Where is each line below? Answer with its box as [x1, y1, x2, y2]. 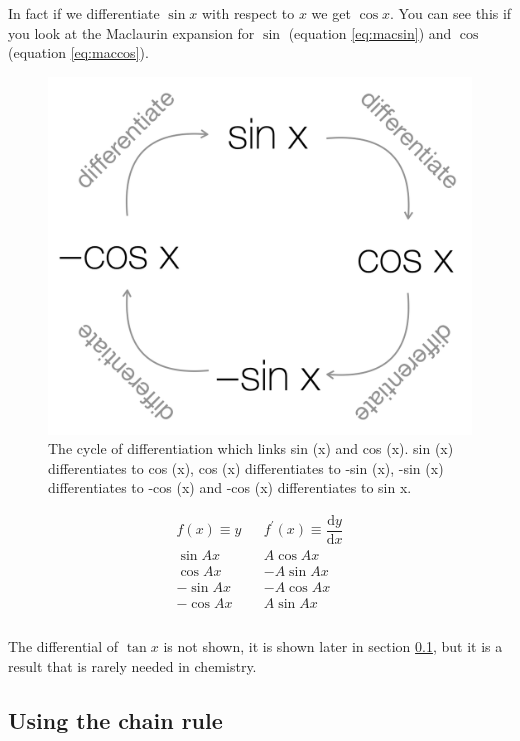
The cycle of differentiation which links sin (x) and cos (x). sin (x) [48, 438, 454, 459]
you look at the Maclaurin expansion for [8, 22, 255, 43]
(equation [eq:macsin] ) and [288, 22, 452, 43]
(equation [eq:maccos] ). [8, 42, 149, 63]
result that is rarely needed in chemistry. [8, 655, 257, 676]
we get [311, 3, 351, 23]
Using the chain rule [8, 704, 223, 735]
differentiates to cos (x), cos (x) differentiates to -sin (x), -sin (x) [48, 457, 444, 478]
